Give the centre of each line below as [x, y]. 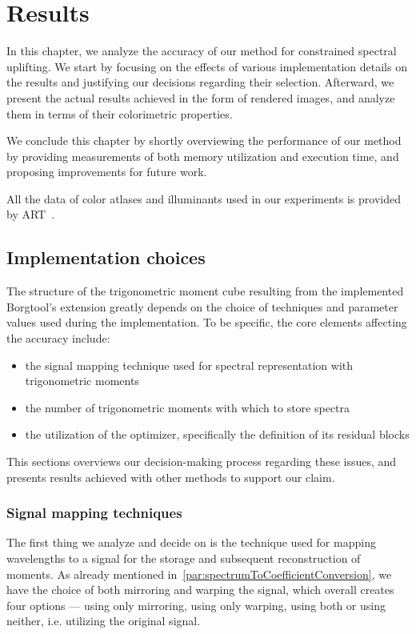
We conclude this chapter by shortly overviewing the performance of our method [204, 140]
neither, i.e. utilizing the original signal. [104, 621]
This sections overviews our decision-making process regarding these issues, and [202, 461]
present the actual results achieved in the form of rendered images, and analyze [201, 97]
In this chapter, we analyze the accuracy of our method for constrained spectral [202, 51]
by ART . [31, 214]
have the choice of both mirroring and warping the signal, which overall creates [200, 590]
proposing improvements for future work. [107, 172]
